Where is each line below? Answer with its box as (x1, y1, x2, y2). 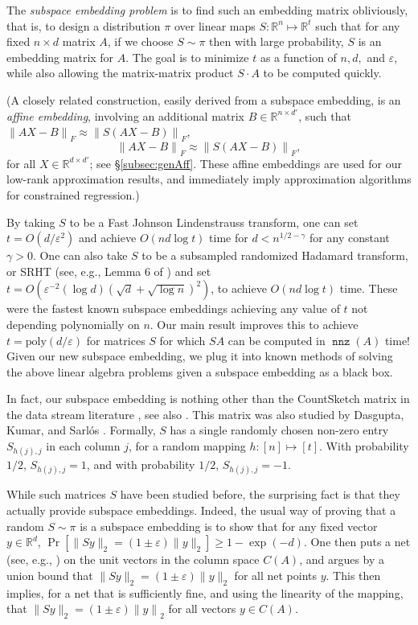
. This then (326, 566, 381, 583)
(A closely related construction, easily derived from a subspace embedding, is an (6, 91, 401, 108)
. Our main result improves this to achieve (150, 315, 359, 332)
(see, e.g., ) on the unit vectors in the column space (6, 551, 260, 568)
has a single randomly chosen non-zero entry (170, 421, 389, 438)
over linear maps (174, 17, 256, 34)
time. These (339, 280, 398, 297)
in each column (46, 438, 121, 454)
